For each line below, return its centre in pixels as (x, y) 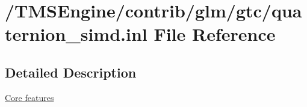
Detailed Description (71, 72)
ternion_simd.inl (76, 34)
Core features (29, 97)
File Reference (215, 34)
